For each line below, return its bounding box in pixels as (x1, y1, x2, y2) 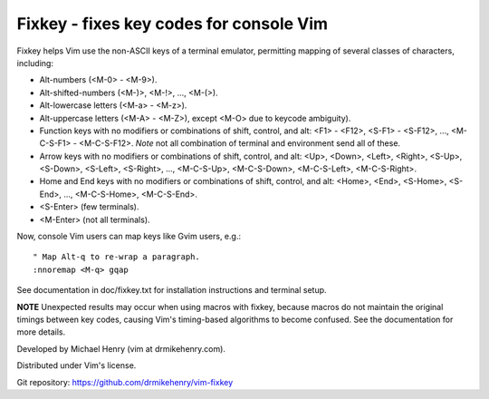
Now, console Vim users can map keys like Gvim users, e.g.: (16, 231, 242, 242)
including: (16, 57, 54, 68)
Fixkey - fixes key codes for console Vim (16, 14, 329, 34)
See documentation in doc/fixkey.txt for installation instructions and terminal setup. (16, 285, 327, 296)
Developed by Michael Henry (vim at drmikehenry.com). (16, 343, 226, 354)
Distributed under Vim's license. (16, 360, 137, 371)
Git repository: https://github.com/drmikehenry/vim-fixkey (16, 376, 234, 387)
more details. (16, 326, 66, 337)
